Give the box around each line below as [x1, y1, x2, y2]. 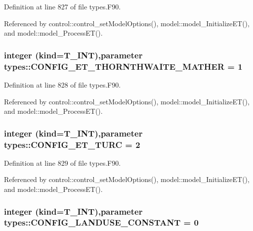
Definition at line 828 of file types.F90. [4, 79, 121, 90]
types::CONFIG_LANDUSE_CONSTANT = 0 [4, 216, 199, 229]
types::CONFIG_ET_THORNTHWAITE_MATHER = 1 [4, 60, 243, 72]
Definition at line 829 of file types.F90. [4, 157, 121, 168]
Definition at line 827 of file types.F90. [4, 1, 121, 11]
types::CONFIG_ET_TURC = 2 [4, 138, 140, 150]
